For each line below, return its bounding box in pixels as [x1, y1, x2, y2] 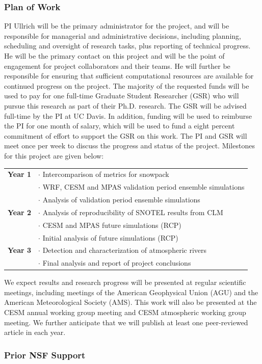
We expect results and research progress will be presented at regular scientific [4, 277, 246, 288]
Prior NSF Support [4, 348, 86, 361]
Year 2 [8, 206, 32, 217]
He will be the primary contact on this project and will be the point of [4, 50, 225, 61]
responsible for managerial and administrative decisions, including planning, [4, 30, 241, 41]
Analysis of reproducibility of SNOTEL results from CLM [42, 206, 223, 217]
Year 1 [8, 169, 32, 179]
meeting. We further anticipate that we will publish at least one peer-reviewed [4, 317, 248, 327]
